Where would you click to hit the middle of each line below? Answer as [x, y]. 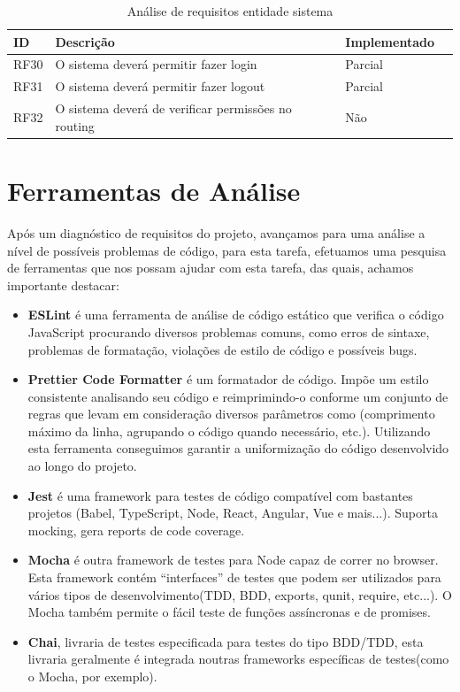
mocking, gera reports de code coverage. [136, 530]
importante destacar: [63, 284]
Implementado [390, 41]
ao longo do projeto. [82, 466]
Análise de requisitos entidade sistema [230, 11]
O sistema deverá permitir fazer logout [160, 86]
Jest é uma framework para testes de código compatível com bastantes [220, 495]
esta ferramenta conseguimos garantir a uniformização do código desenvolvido [238, 448]
